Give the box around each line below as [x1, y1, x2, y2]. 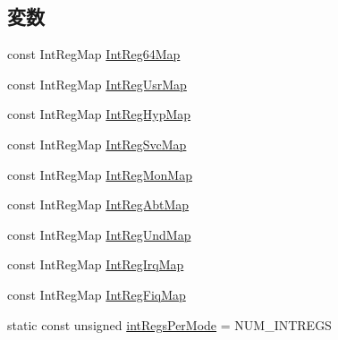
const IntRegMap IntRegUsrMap [7, 74, 187, 93]
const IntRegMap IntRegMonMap [7, 165, 192, 183]
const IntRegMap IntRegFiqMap [7, 285, 186, 303]
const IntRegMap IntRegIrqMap [7, 255, 184, 274]
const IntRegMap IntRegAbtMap [7, 195, 190, 214]
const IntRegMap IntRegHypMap [7, 105, 191, 123]
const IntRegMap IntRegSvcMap [7, 134, 187, 153]
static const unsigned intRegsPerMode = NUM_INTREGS [7, 315, 332, 334]
